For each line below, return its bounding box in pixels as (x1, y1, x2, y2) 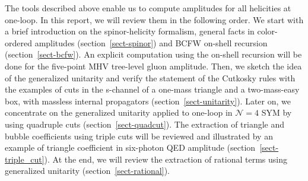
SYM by (261, 106, 292, 119)
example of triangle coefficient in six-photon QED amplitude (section (5, 141, 256, 154)
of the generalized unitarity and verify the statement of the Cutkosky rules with (5, 71, 296, 84)
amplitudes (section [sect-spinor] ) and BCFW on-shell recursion (34, 36, 268, 49)
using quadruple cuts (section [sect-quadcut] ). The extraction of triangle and (5, 118, 285, 130)
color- (257, 25, 278, 37)
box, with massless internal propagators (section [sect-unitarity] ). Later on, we (5, 94, 291, 107)
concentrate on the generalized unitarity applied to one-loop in (5, 106, 233, 119)
